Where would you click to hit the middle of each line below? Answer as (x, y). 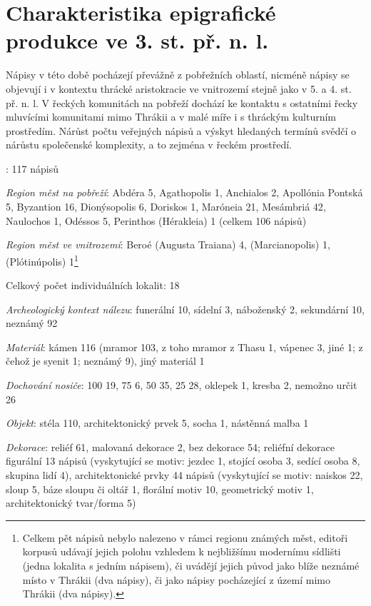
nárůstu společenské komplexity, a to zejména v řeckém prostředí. (149, 145)
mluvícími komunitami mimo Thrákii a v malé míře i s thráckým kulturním (171, 117)
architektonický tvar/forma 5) (71, 503)
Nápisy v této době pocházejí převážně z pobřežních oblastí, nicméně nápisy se (178, 75)
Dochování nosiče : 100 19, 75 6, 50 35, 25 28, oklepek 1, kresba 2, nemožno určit (182, 385)
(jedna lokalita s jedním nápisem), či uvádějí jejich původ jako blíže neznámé (191, 565)
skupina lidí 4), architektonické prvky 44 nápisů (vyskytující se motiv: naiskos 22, (184, 475)
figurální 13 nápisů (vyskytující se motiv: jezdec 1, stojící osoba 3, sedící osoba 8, (183, 461)
